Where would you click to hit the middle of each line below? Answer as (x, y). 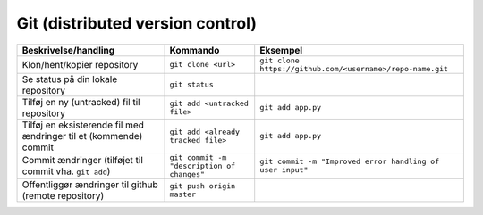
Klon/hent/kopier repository (80, 64)
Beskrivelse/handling (68, 50)
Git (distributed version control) (136, 23)
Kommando (195, 50)
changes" (187, 174)
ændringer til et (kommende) (82, 136)
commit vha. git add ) (66, 171)
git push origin (203, 186)
